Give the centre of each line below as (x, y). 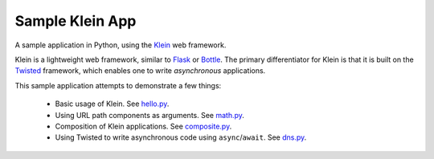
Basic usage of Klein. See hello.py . (112, 104)
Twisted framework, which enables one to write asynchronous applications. (140, 71)
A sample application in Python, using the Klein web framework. (121, 45)
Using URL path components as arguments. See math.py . (150, 115)
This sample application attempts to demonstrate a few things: (118, 85)
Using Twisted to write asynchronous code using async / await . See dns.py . (181, 137)
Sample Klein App (76, 21)
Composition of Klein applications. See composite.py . (143, 126)
